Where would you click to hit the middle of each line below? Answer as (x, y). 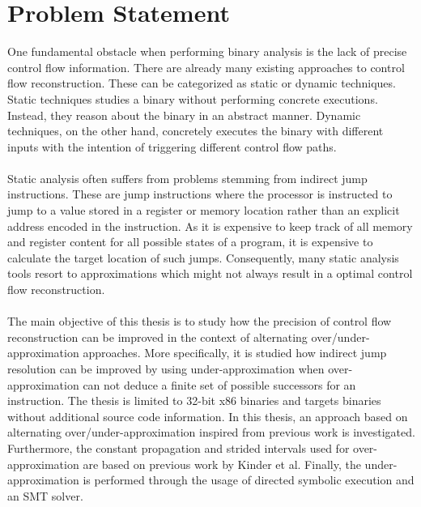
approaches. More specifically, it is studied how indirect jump (235, 353)
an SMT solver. (45, 495)
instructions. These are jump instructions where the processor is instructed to (200, 194)
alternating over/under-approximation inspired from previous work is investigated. (211, 432)
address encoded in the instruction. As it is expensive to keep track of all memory (210, 226)
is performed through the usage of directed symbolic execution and (249, 480)
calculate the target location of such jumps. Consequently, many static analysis (203, 257)
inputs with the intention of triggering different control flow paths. (172, 146)
